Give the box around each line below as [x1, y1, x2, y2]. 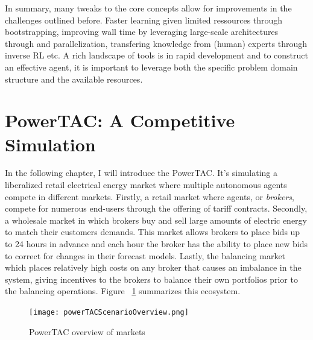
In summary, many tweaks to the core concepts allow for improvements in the [5, 2, 292, 14]
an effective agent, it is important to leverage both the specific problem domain [5, 60, 298, 73]
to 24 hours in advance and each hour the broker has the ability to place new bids [5, 238, 308, 250]
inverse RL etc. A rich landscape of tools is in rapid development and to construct [5, 49, 308, 61]
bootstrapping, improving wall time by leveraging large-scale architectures [5, 25, 279, 38]
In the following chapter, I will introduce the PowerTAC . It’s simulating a [5, 166, 277, 179]
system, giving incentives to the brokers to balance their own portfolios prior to [5, 272, 298, 285]
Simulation [5, 131, 96, 156]
